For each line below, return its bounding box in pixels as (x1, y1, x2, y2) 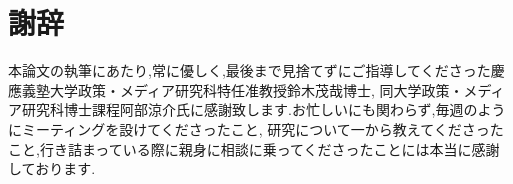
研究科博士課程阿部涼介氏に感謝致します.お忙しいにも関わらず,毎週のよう (21, 99, 506, 120)
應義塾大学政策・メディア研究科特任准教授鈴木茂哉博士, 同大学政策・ (8, 79, 464, 100)
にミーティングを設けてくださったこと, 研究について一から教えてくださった (8, 118, 504, 139)
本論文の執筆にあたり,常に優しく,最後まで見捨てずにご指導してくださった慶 (8, 60, 505, 81)
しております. (8, 158, 96, 179)
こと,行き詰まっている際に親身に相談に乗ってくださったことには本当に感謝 (8, 138, 500, 159)
